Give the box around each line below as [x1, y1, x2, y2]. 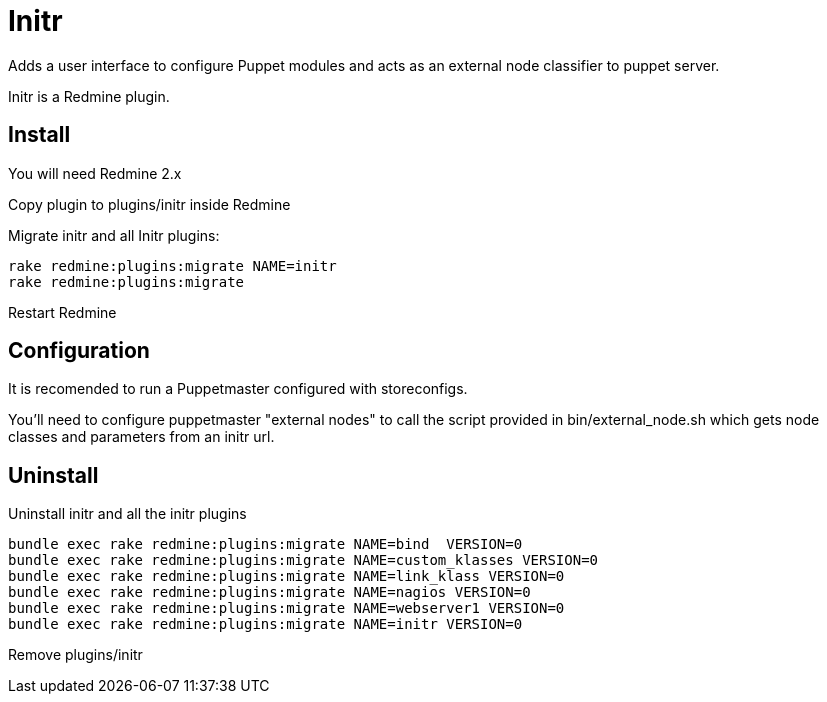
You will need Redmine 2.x [8, 164, 182, 182]
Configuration [8, 338, 150, 364]
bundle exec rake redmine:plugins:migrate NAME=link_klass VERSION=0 [8, 568, 565, 585]
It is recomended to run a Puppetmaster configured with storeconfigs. [8, 380, 468, 398]
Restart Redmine [8, 303, 117, 321]
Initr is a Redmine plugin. [8, 87, 170, 105]
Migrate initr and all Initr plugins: [8, 226, 220, 244]
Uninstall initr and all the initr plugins [8, 505, 247, 523]
